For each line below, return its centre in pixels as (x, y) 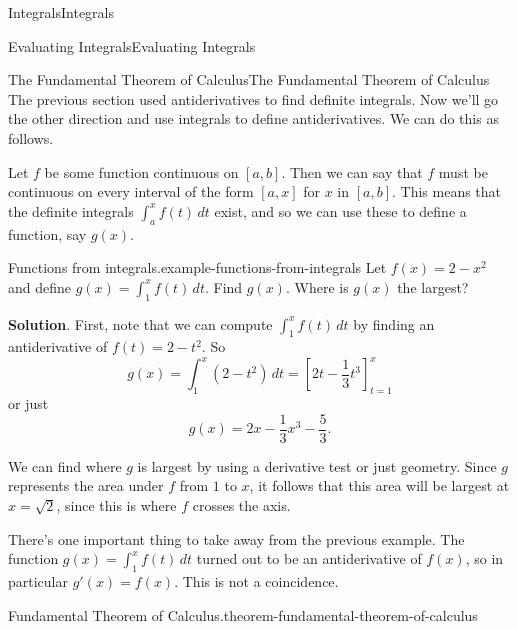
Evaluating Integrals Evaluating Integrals (132, 45)
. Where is (317, 286)
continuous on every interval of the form (131, 191)
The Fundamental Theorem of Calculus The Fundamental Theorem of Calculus (249, 79)
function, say (47, 233)
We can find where (65, 465)
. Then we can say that (352, 171)
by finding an (394, 323)
